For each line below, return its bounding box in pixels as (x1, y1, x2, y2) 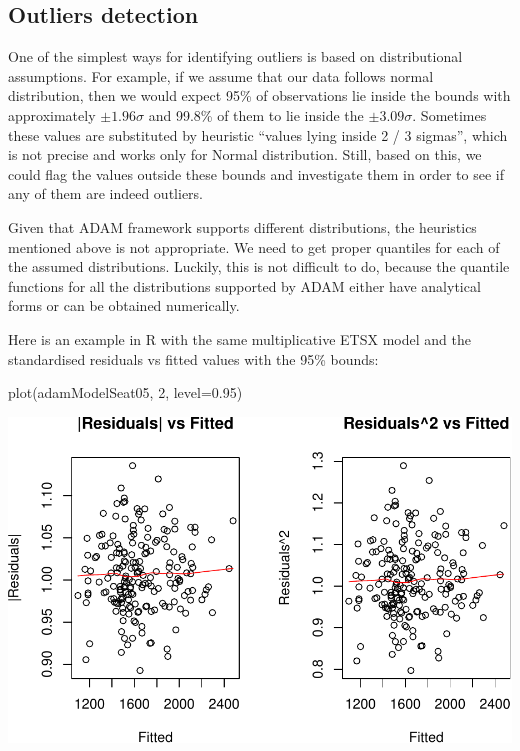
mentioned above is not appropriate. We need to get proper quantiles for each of (8, 236, 500, 257)
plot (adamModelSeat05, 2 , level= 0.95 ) (8, 382, 243, 403)
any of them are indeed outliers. (8, 183, 203, 204)
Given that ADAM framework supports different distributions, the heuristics (8, 216, 477, 237)
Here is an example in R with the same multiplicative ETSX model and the (8, 328, 471, 349)
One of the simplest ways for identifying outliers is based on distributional (8, 46, 463, 67)
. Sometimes (412, 104, 487, 125)
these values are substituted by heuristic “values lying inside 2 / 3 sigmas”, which (8, 124, 508, 145)
